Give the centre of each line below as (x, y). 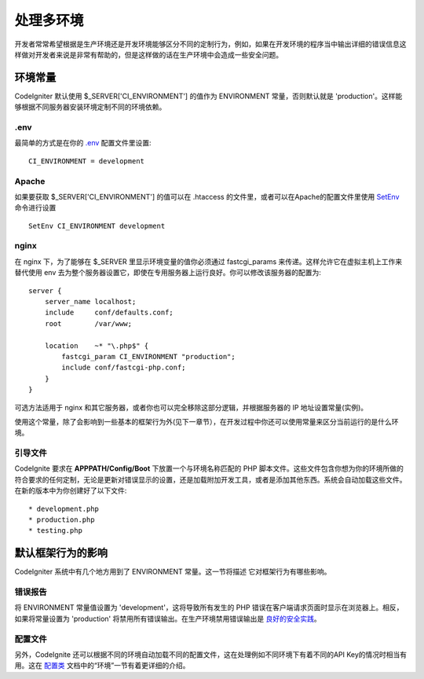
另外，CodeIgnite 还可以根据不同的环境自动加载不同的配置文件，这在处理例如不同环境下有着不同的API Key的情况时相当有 (211, 654)
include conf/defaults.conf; (109, 313)
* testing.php (55, 531)
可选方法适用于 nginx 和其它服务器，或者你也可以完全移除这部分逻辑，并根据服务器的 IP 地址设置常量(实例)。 (191, 407)
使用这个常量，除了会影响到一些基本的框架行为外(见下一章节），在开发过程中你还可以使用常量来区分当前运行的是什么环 (207, 421)
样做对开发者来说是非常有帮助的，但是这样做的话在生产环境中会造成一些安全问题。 (148, 54)
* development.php (64, 508)
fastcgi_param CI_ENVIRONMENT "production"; (148, 356)
